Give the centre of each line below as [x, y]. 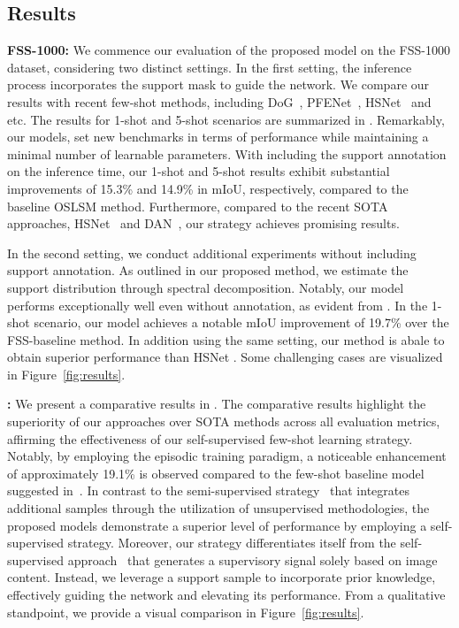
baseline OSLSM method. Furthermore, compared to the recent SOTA [198, 206]
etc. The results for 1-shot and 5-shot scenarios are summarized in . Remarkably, [226, 119]
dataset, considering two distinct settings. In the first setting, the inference [210, 67]
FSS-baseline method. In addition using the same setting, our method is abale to [226, 339]
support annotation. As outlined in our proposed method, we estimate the [208, 270]
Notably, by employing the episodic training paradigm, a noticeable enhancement [227, 456]
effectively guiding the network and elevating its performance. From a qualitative [226, 595]
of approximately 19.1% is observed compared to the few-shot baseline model [216, 473]
